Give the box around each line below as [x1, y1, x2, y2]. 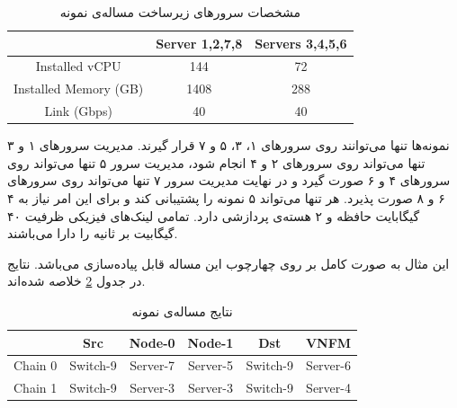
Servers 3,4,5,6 [255, 33, 347, 52]
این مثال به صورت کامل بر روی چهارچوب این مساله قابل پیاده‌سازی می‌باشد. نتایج [7, 253, 450, 272]
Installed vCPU [35, 57, 121, 75]
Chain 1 [13, 378, 58, 397]
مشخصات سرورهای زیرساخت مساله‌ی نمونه [59, 3, 300, 21]
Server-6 [306, 356, 351, 375]
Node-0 [129, 333, 175, 351]
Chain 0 [13, 356, 58, 375]
